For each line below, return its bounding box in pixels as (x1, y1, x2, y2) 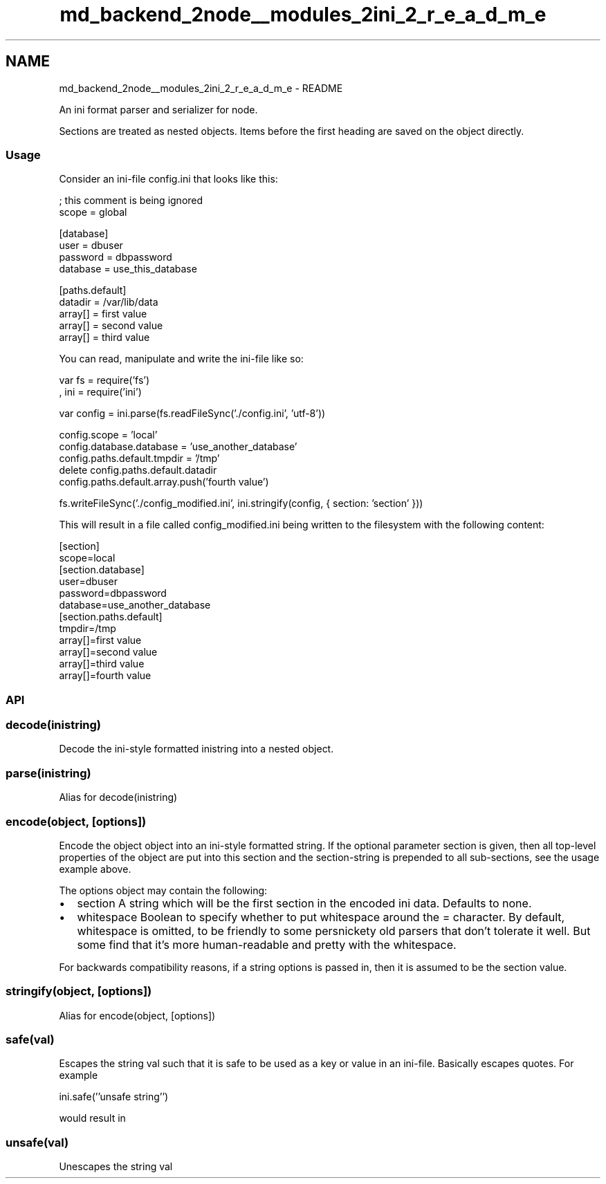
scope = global (59, 206, 127, 219)
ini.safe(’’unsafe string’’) (59, 1091, 169, 1103)
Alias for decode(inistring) (59, 791, 178, 804)
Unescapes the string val (59, 1160, 173, 1173)
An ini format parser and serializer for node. (59, 103, 258, 115)
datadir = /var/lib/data (59, 296, 158, 308)
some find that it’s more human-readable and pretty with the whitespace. (77, 937, 457, 952)
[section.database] (59, 564, 145, 576)
